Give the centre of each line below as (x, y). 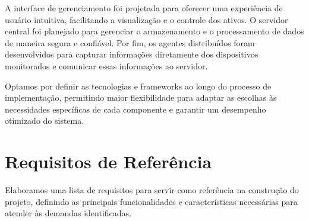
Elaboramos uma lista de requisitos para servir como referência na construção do (152, 190)
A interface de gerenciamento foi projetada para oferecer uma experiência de (144, 8)
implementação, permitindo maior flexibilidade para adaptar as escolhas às (141, 97)
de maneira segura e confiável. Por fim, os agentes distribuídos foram (130, 42)
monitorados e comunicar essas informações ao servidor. (106, 65)
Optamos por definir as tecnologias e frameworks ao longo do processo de (138, 86)
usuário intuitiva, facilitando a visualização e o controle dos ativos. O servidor (146, 19)
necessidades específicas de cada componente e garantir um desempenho (135, 109)
